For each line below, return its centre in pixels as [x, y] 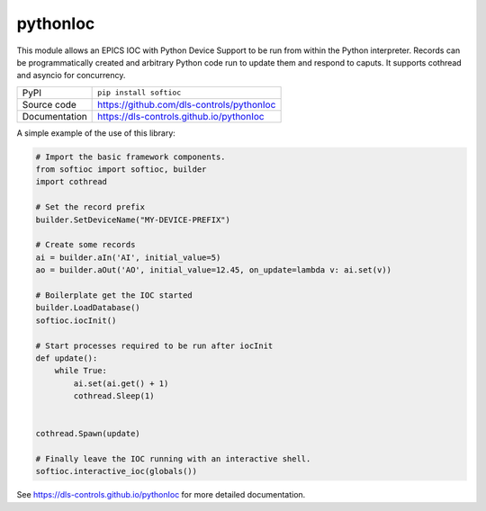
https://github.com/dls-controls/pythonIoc [187, 104]
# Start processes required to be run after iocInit [154, 345]
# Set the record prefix [90, 207]
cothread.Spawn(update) [88, 434]
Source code [49, 104]
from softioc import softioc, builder [121, 170]
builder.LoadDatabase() [88, 308]
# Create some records [85, 245]
